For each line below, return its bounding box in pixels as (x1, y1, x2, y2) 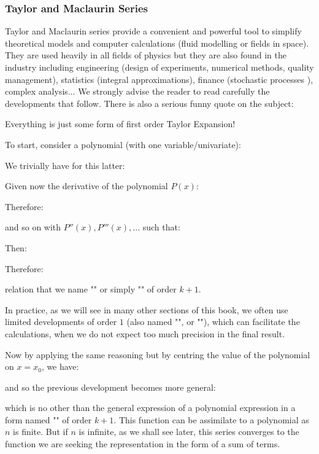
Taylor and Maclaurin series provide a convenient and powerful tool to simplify (5, 25, 302, 37)
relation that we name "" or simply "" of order (5, 283, 177, 295)
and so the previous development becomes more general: (5, 380, 216, 393)
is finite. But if (13, 425, 68, 438)
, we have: (41, 360, 79, 373)
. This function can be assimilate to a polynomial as (113, 413, 309, 426)
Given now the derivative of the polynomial (5, 179, 168, 192)
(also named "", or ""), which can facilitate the (126, 315, 300, 328)
